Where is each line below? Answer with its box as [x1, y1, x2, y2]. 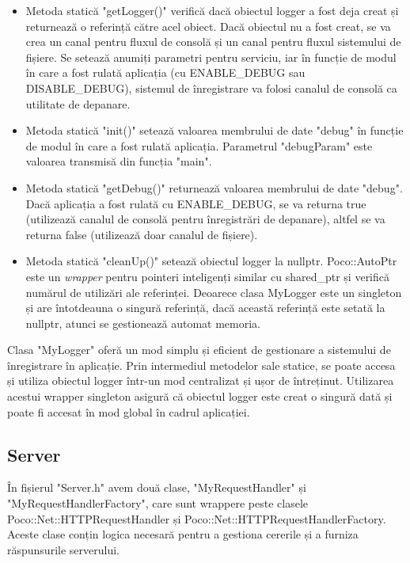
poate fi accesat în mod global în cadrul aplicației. [7, 403, 250, 420]
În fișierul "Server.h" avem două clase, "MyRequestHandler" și [7, 479, 306, 496]
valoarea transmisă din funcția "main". [25, 153, 212, 169]
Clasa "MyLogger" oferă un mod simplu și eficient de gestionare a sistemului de [7, 341, 391, 358]
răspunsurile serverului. [7, 541, 120, 557]
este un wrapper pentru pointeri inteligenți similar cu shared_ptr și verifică [25, 268, 390, 284]
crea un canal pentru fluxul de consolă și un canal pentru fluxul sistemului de [25, 33, 401, 50]
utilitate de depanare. [25, 95, 131, 112]
